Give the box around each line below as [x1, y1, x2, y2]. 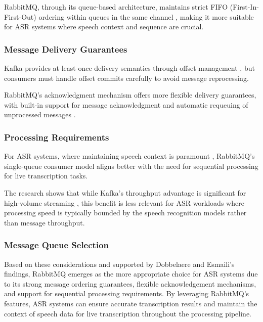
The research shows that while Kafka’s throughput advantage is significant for [4, 187, 246, 198]
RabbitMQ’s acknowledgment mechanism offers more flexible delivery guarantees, [4, 89, 256, 100]
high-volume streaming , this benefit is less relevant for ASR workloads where [4, 197, 244, 208]
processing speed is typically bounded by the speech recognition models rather [4, 207, 247, 218]
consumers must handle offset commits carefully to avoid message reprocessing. [4, 72, 249, 83]
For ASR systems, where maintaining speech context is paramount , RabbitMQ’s [4, 151, 255, 161]
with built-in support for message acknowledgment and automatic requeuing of [4, 99, 248, 110]
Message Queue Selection [4, 239, 109, 251]
